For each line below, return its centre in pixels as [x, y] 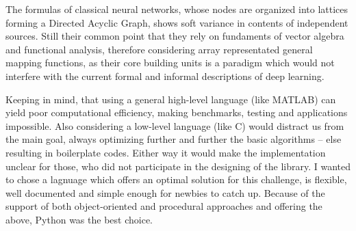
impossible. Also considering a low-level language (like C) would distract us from [175, 125]
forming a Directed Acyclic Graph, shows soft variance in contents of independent [177, 22]
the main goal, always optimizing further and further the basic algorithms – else [174, 139]
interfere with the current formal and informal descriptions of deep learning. [165, 76]
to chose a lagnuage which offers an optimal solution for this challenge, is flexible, [176, 179]
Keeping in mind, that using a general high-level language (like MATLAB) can [171, 99]
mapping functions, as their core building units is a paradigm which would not [170, 63]
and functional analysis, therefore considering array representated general [159, 49]
